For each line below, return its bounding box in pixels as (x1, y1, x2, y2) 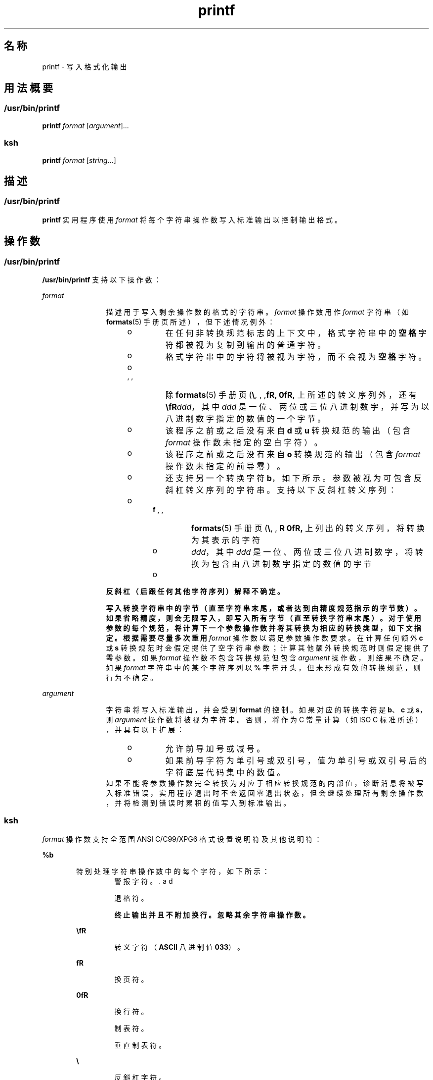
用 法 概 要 (4, 82, 53, 95)
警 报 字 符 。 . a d (114, 876, 173, 885)
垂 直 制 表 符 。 (114, 1040, 166, 1049)
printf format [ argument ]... (42, 121, 129, 130)
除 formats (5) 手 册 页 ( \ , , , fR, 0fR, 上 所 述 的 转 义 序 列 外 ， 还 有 (165, 390, 417, 400)
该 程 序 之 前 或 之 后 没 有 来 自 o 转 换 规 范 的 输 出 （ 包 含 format (165, 449, 421, 459)
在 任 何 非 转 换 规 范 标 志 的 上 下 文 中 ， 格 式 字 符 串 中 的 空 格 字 (165, 328, 427, 338)
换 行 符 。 (114, 1007, 148, 1016)
